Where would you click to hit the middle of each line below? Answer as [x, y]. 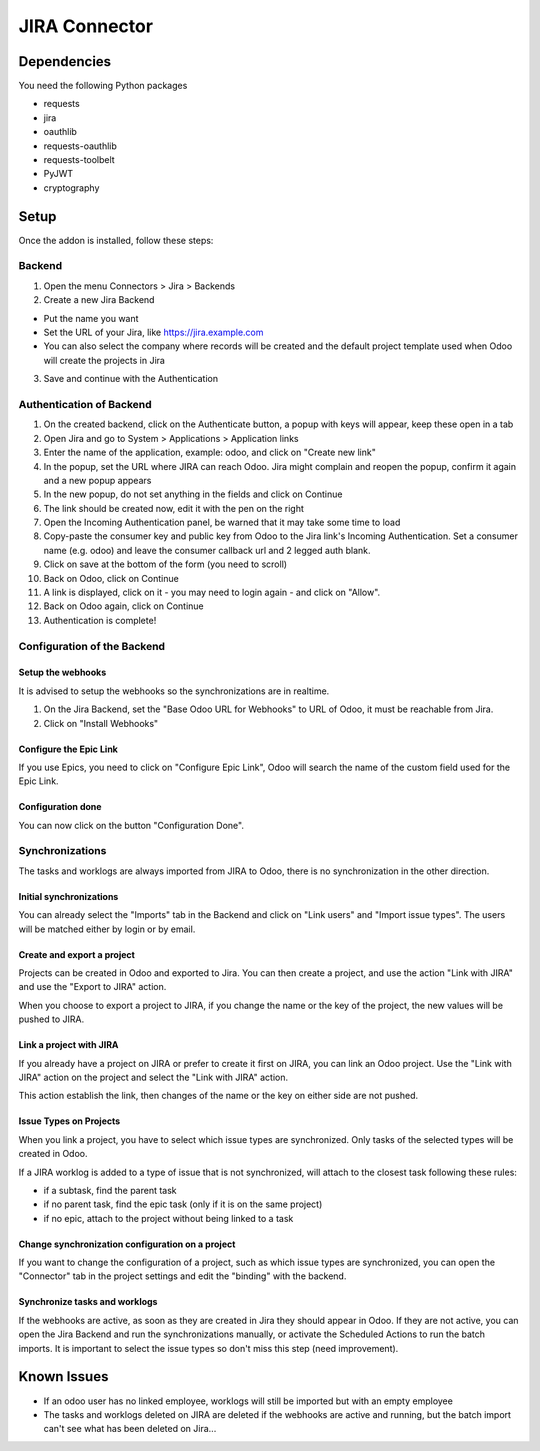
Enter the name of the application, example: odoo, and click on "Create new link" [210, 452]
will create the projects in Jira [104, 360]
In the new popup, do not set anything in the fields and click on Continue [193, 494]
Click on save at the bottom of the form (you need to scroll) [165, 564]
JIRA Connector [86, 26]
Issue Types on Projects [69, 1121]
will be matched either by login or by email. [107, 929]
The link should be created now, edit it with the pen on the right [174, 508]
